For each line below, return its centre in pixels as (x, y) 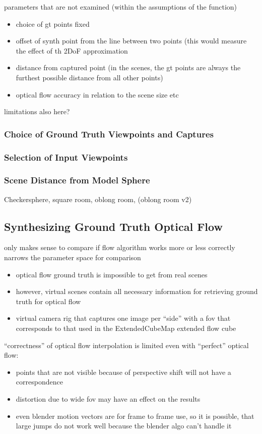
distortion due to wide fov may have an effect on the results (108, 398)
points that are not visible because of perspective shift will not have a (123, 372)
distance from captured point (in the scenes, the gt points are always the (128, 67)
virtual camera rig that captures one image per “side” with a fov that (123, 318)
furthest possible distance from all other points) (89, 77)
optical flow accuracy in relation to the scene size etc (97, 94)
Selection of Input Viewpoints (66, 157)
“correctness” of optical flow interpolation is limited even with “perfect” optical (126, 345)
